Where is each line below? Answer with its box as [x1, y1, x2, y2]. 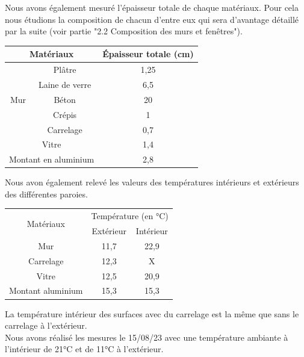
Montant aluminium [9, 284, 83, 297]
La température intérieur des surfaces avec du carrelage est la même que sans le [5, 307, 299, 320]
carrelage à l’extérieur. [5, 319, 87, 332]
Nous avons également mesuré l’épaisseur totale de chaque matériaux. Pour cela [5, 1, 299, 13]
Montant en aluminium [9, 153, 95, 166]
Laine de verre [38, 78, 92, 90]
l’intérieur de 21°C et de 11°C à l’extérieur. [5, 343, 164, 355]
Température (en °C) [91, 210, 169, 222]
